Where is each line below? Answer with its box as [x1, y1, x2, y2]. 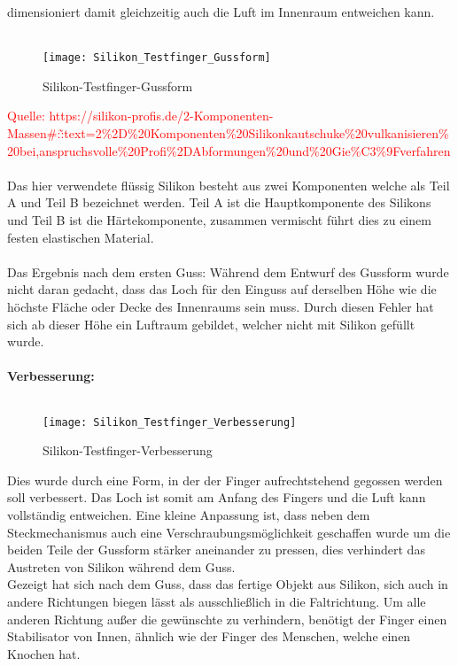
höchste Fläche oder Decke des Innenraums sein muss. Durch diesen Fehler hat [7, 297, 434, 315]
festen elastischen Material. [7, 228, 154, 246]
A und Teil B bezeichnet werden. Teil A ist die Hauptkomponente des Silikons [7, 193, 431, 212]
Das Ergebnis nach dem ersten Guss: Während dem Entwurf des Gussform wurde [7, 262, 449, 281]
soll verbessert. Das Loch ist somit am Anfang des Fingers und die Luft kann [7, 488, 426, 507]
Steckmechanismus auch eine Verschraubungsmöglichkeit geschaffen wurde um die [7, 523, 451, 541]
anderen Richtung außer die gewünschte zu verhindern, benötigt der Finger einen [7, 609, 447, 628]
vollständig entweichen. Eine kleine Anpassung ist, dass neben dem [7, 505, 370, 523]
